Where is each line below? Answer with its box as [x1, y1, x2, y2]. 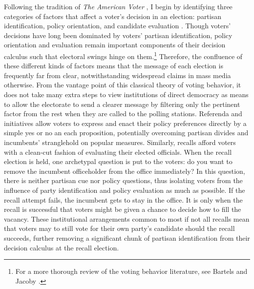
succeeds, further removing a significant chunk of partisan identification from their [4, 232, 250, 243]
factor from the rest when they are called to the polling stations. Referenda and [4, 108, 242, 119]
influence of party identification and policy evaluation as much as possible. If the [4, 185, 245, 195]
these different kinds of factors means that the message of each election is [4, 61, 223, 71]
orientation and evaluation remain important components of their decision [4, 40, 226, 50]
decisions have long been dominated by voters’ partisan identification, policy [4, 30, 233, 40]
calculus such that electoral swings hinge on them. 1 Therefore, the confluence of [4, 49, 243, 61]
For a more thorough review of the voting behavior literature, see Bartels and [15, 266, 248, 276]
